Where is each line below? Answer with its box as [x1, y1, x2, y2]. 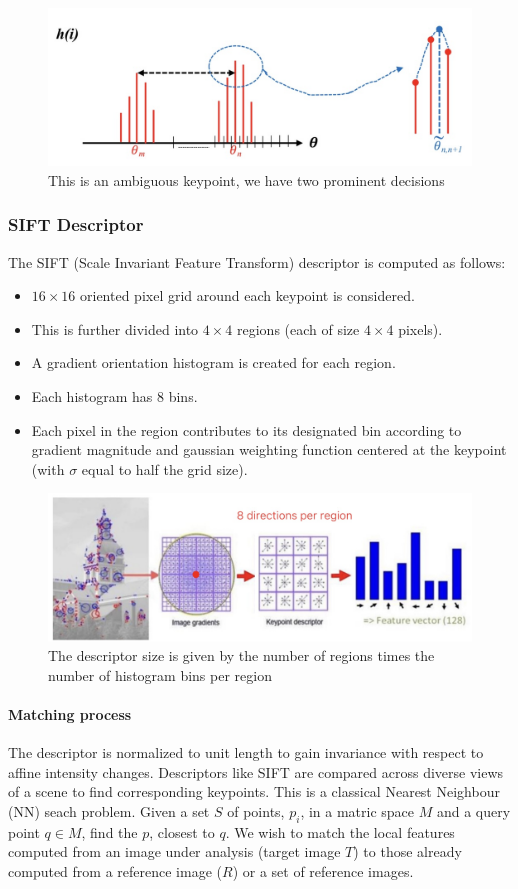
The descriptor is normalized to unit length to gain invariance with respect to [8, 742, 484, 763]
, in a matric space [300, 800, 415, 821]
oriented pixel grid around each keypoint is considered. [80, 285, 415, 306]
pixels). [398, 318, 443, 339]
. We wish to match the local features [225, 821, 455, 842]
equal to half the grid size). [81, 458, 248, 479]
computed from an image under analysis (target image [8, 841, 341, 862]
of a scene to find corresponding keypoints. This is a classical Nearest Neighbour [8, 781, 500, 802]
